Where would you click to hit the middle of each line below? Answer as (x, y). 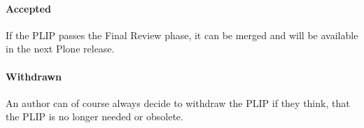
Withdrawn (34, 76)
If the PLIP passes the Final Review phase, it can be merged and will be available (182, 35)
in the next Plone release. (60, 49)
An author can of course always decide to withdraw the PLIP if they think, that (178, 102)
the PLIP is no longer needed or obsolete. (94, 116)
